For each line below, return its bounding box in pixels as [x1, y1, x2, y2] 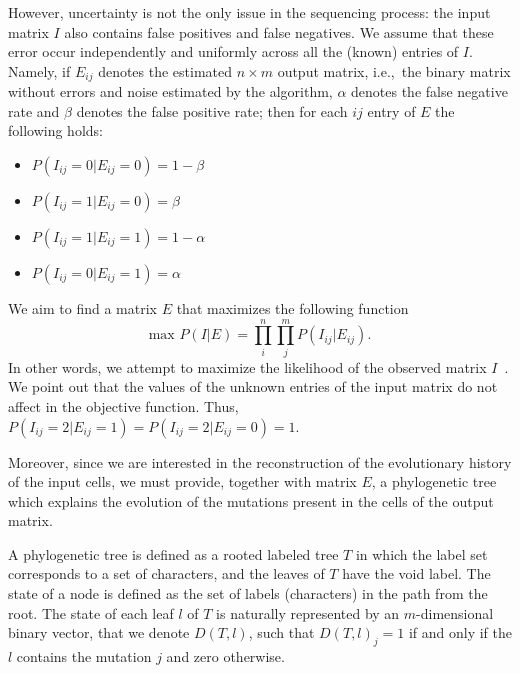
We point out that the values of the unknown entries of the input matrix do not [8, 376, 498, 397]
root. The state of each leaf [8, 602, 174, 623]
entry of [367, 100, 416, 121]
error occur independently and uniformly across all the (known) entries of [8, 41, 459, 62]
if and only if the [408, 622, 513, 643]
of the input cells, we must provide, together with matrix [8, 471, 357, 492]
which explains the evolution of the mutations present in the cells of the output [8, 490, 494, 511]
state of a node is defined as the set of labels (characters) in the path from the [8, 583, 488, 604]
